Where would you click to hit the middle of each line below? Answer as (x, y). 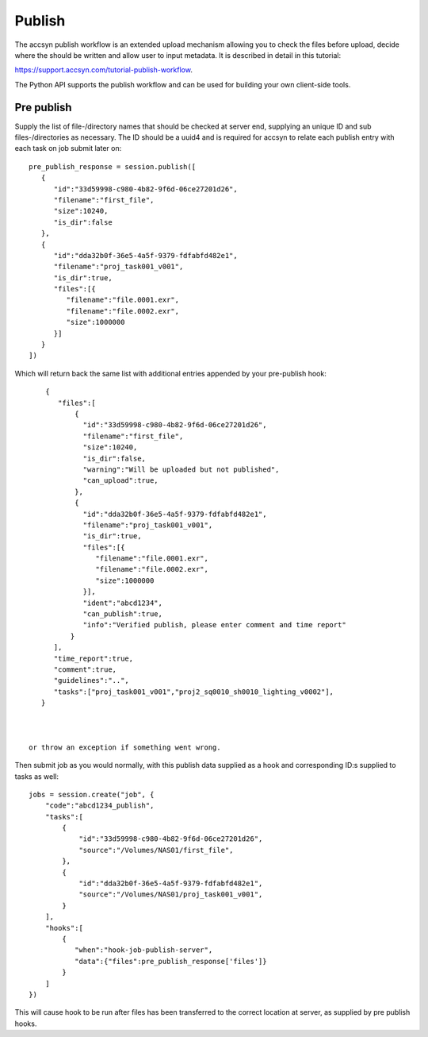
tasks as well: (37, 776)
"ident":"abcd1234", (122, 603)
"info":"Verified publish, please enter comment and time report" (214, 625)
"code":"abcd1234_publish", (99, 806)
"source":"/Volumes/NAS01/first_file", (156, 850)
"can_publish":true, (122, 614)
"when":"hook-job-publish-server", (143, 950)
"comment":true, (85, 669)
